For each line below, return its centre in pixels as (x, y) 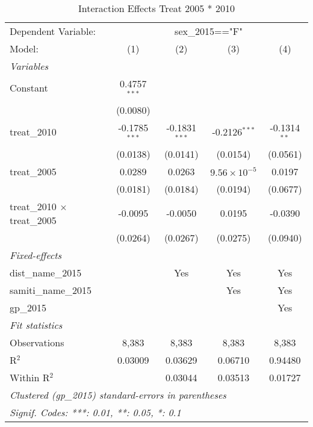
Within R (30, 377)
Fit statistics (36, 325)
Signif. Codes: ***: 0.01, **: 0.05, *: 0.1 (95, 412)
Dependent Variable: (53, 31)
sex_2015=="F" (209, 31)
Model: (24, 48)
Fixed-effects (36, 255)
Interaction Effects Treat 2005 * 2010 (156, 8)
